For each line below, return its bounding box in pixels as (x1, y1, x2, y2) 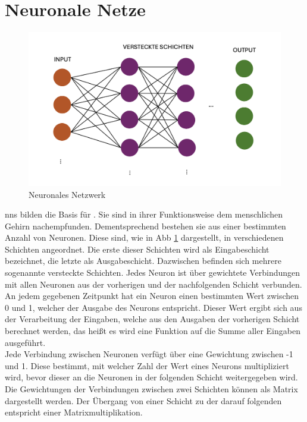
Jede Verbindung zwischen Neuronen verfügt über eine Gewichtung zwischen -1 (5, 348, 293, 360)
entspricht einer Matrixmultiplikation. (5, 406, 143, 418)
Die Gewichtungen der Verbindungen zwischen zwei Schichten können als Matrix (5, 383, 298, 395)
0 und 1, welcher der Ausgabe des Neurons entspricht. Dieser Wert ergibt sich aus (5, 301, 302, 313)
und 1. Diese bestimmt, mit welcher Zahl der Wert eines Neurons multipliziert (5, 359, 289, 371)
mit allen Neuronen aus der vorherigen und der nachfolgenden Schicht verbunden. (5, 278, 302, 290)
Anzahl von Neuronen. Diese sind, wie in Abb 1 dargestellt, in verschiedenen (5, 231, 284, 244)
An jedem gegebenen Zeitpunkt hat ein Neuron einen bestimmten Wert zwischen (5, 289, 299, 302)
